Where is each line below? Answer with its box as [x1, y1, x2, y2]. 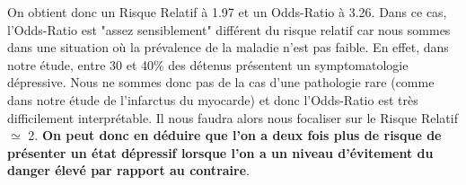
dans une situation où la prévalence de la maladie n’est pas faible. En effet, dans [7, 38, 449, 57]
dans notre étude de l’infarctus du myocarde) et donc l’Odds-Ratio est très [7, 90, 418, 109]
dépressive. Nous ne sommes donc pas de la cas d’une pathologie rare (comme [7, 73, 435, 92]
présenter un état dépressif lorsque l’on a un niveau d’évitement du [7, 143, 434, 162]
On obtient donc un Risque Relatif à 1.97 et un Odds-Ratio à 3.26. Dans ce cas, [7, 3, 447, 21]
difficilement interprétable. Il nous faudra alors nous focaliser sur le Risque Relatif [7, 108, 458, 127]
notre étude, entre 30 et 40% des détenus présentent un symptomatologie [7, 55, 409, 74]
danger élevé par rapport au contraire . [7, 161, 250, 180]
